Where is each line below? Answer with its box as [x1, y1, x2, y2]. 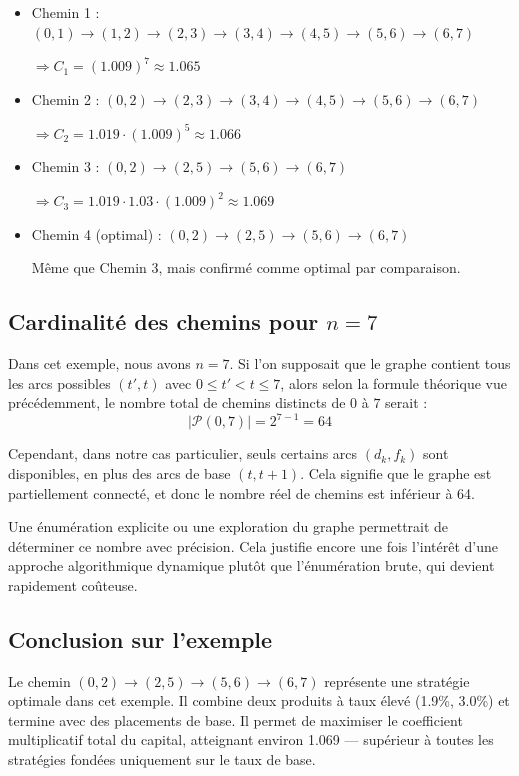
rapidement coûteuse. [8, 574, 138, 595]
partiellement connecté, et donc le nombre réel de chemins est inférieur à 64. [8, 482, 475, 503]
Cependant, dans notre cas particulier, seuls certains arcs [8, 443, 358, 464]
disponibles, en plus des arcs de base [8, 462, 231, 483]
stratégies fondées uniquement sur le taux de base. [8, 749, 316, 770]
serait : [385, 392, 428, 413]
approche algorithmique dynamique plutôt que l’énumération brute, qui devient [8, 555, 495, 576]
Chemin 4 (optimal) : [31, 223, 162, 244]
